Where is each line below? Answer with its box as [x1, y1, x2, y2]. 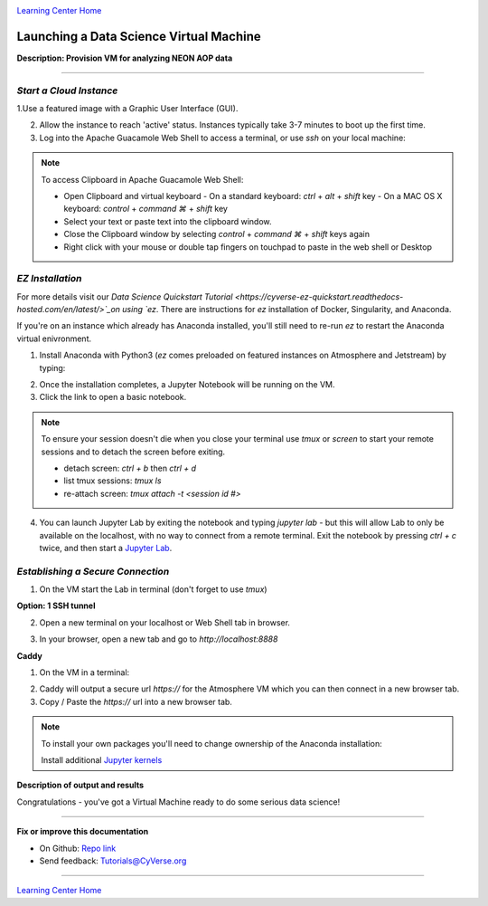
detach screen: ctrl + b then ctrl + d [63, 463, 197, 473]
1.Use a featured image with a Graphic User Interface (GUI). [16, 103, 239, 114]
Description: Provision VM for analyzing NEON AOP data [16, 52, 233, 63]
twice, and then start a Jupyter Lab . [39, 542, 173, 553]
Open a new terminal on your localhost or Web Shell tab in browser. [39, 616, 291, 628]
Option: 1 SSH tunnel [16, 600, 96, 611]
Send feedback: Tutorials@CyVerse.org [39, 855, 187, 866]
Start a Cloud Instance [16, 84, 118, 97]
